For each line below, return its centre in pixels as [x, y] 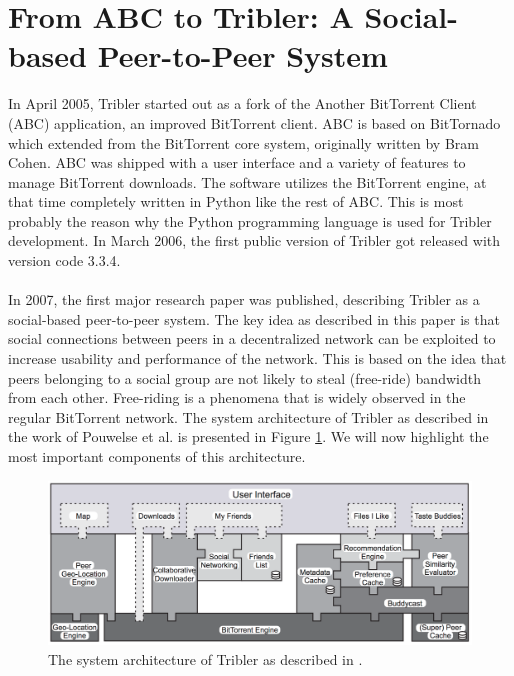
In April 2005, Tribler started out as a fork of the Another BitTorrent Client [242, 103]
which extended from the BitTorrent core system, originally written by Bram [243, 142]
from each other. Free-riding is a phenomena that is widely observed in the [237, 397]
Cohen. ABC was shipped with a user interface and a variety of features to [237, 162]
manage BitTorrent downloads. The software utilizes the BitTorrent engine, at [247, 181]
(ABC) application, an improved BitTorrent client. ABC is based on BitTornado [254, 122]
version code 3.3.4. [64, 260]
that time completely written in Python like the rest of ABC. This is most [236, 201]
